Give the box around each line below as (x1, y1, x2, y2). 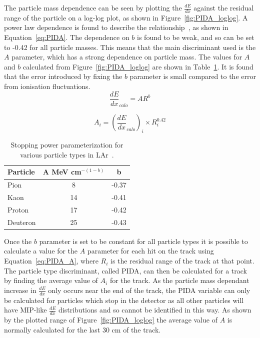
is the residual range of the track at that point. (110, 255, 254, 266)
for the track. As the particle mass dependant (109, 275, 249, 285)
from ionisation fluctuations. (4, 80, 90, 91)
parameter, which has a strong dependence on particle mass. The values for (11, 51, 242, 62)
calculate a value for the (4, 245, 78, 256)
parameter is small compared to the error (129, 71, 256, 81)
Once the (4, 235, 32, 246)
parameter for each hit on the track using (87, 245, 214, 256)
